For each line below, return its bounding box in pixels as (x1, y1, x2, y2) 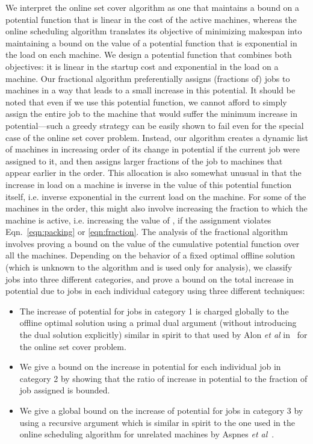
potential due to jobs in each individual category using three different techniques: (5, 284, 305, 297)
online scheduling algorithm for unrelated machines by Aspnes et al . (19, 428, 274, 440)
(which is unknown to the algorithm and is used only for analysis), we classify (5, 261, 293, 274)
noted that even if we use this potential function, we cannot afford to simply (5, 95, 287, 108)
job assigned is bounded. (19, 384, 110, 396)
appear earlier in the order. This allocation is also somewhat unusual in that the (5, 166, 302, 179)
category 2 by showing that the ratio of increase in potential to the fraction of (19, 372, 308, 384)
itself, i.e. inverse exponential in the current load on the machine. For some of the (5, 190, 306, 202)
